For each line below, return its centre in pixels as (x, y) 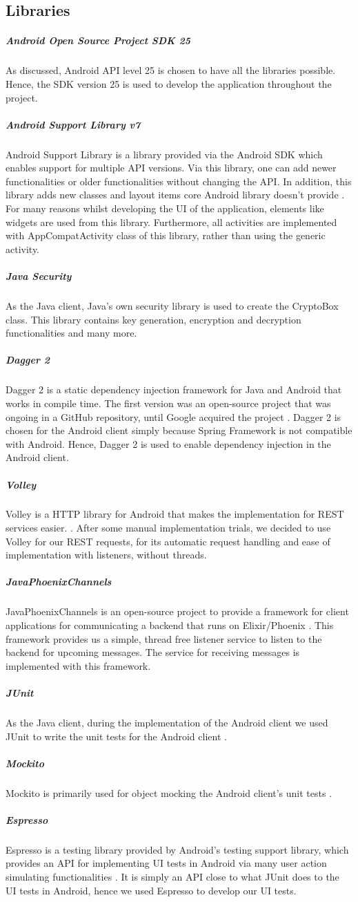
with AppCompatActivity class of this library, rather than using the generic (166, 235)
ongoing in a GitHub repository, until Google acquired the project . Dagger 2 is (173, 416)
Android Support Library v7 (73, 124)
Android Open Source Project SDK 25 (98, 40)
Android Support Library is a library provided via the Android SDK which (164, 154)
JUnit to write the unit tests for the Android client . (116, 736)
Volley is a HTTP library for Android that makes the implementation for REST (175, 514)
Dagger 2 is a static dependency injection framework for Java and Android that (174, 389)
